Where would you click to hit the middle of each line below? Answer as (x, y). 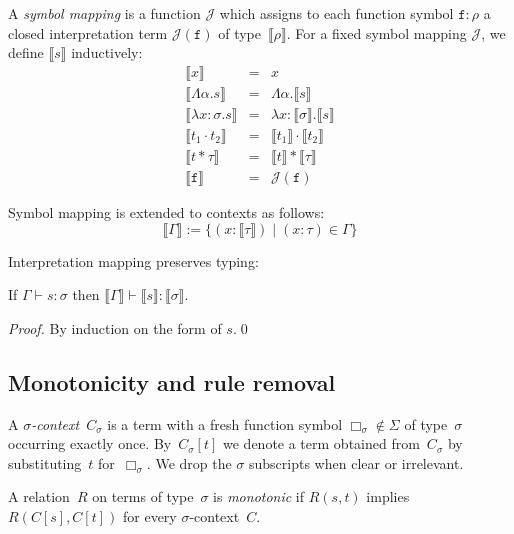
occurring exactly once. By (90, 443)
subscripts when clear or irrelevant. (356, 462)
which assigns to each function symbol (336, 13)
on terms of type (143, 496)
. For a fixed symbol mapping (376, 32)
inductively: (107, 52)
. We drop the (189, 462)
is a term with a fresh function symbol (225, 423)
